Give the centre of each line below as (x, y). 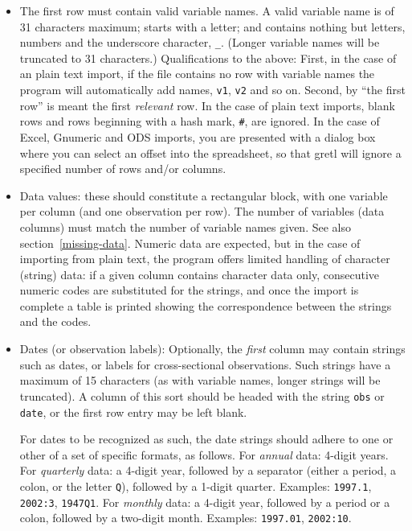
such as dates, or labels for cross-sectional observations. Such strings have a (205, 364)
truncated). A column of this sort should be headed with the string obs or (202, 395)
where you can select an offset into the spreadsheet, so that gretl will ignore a (210, 152)
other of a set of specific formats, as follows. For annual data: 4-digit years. (204, 454)
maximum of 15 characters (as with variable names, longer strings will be (200, 380)
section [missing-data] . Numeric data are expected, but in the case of (190, 243)
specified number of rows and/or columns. (123, 169)
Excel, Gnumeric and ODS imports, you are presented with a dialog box (198, 136)
